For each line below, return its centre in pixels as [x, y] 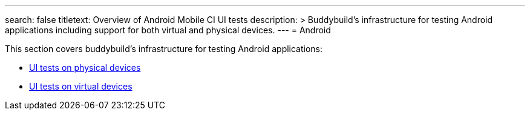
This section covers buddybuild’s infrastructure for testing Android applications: [164, 49]
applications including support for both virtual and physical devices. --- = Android [168, 30]
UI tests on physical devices [85, 67]
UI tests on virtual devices [81, 86]
